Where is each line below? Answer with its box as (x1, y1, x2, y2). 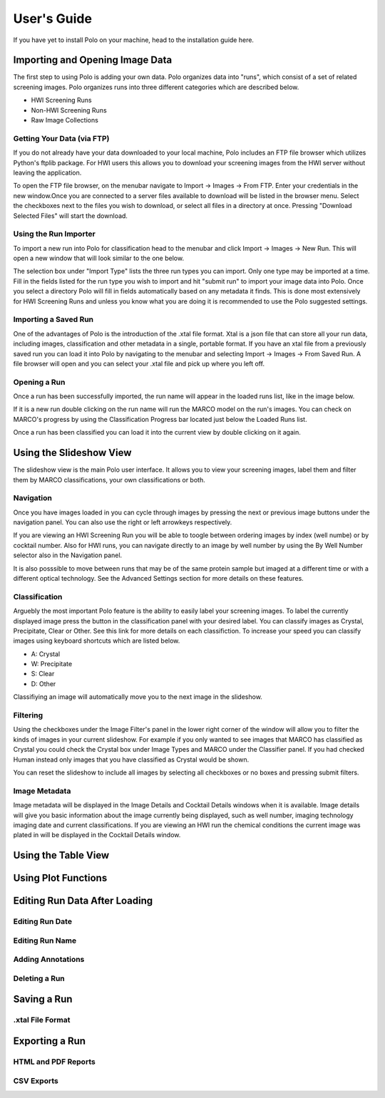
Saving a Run (13, 993, 73, 1005)
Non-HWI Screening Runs (31, 105, 107, 114)
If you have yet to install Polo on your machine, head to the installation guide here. (13, 36, 255, 44)
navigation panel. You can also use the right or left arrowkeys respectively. (13, 518, 232, 527)
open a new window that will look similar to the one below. (13, 254, 185, 263)
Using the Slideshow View (13, 447, 132, 459)
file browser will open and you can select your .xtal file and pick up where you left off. (13, 359, 265, 368)
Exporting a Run (13, 1035, 86, 1047)
